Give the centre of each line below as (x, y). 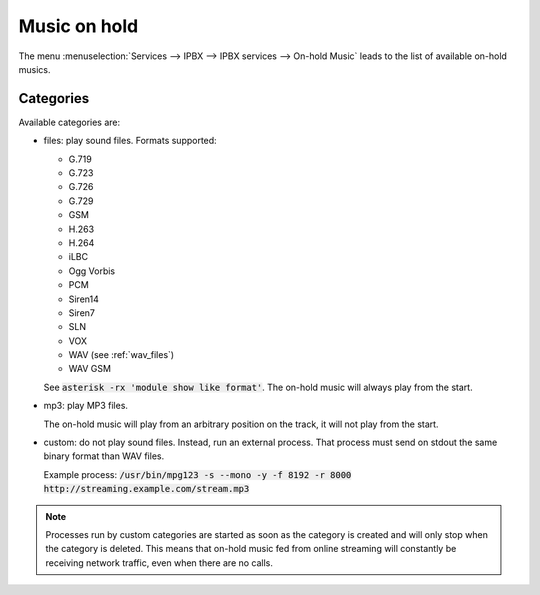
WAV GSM (90, 369)
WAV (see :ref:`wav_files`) (121, 355)
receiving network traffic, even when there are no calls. (159, 562)
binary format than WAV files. (104, 456)
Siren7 (81, 312)
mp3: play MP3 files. (86, 406)
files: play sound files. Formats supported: (130, 141)
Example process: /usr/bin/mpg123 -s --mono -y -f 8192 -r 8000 (197, 474)
